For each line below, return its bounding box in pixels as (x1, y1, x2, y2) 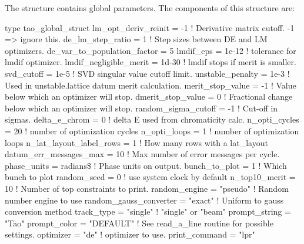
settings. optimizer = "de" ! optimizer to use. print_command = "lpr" (5, 228, 255, 240)
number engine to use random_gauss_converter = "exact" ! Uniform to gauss (5, 194, 284, 206)
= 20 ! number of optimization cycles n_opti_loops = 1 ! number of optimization (5, 124, 299, 137)
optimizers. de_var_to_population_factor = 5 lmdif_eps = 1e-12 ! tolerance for (5, 44, 296, 56)
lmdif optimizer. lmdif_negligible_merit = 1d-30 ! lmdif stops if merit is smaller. (5, 56, 296, 68)
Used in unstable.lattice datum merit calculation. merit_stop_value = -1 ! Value (5, 79, 296, 91)
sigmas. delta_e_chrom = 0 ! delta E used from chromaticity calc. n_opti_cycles (5, 113, 299, 126)
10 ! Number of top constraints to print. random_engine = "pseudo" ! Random (5, 182, 289, 194)
